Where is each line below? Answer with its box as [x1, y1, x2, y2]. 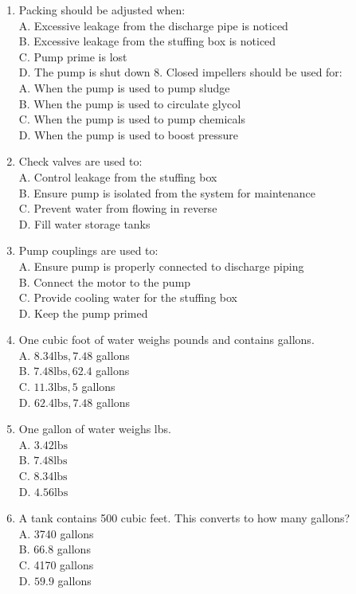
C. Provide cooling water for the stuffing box [18, 289, 237, 306]
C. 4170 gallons [18, 557, 94, 573]
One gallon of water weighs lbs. [18, 420, 171, 437]
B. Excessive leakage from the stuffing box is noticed [18, 33, 276, 49]
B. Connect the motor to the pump [18, 273, 191, 290]
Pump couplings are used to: [18, 242, 158, 259]
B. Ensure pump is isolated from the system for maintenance [18, 184, 316, 201]
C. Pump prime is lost [18, 48, 127, 64]
